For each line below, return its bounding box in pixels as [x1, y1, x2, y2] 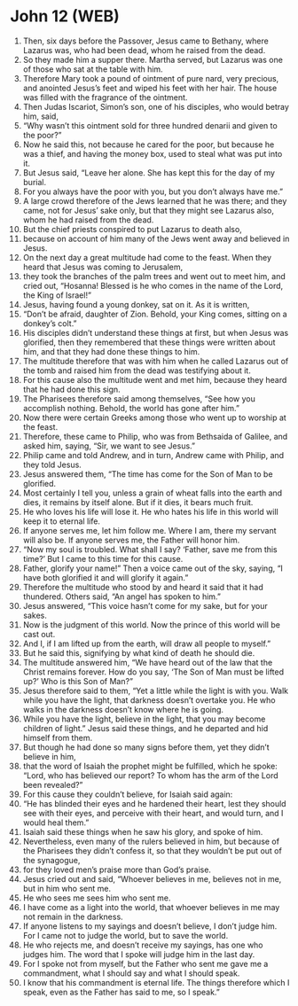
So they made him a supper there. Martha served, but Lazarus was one [22, 54, 283, 65]
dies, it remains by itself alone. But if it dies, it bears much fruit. [22, 496, 254, 507]
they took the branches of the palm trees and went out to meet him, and [22, 270, 286, 281]
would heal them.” [22, 817, 90, 828]
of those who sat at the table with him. [22, 64, 163, 74]
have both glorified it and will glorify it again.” [22, 572, 189, 582]
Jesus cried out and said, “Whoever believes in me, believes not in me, [22, 873, 282, 884]
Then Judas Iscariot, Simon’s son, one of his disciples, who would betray [22, 101, 289, 112]
